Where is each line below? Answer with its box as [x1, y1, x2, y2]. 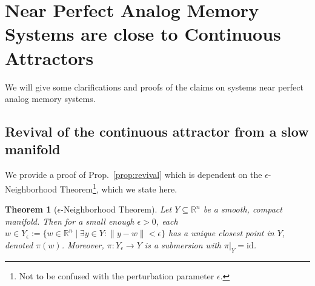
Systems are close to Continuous [5, 21, 281, 46]
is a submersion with [144, 238, 221, 251]
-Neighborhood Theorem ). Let [61, 203, 172, 216]
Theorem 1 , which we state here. [59, 180, 177, 195]
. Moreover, [61, 238, 104, 251]
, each [156, 214, 178, 227]
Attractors [5, 45, 94, 70]
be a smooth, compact [203, 203, 282, 216]
